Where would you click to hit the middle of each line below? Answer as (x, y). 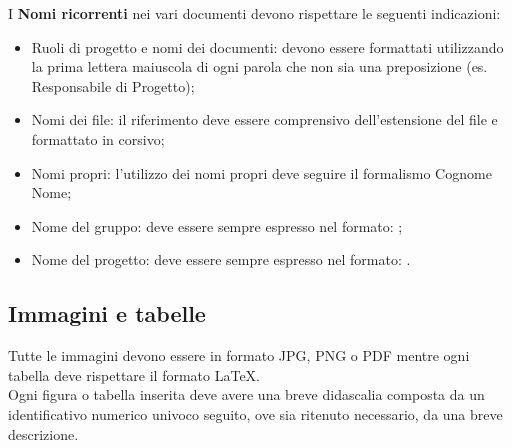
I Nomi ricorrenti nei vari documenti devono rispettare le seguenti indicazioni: (254, 13)
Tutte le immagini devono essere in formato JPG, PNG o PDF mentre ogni (239, 355)
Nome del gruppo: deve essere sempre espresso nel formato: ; (217, 225)
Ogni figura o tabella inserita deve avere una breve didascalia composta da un (246, 394)
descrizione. (43, 433)
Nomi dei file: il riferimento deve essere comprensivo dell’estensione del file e (264, 119)
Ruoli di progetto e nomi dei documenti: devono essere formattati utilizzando (267, 46)
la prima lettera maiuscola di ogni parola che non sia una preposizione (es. (259, 66)
